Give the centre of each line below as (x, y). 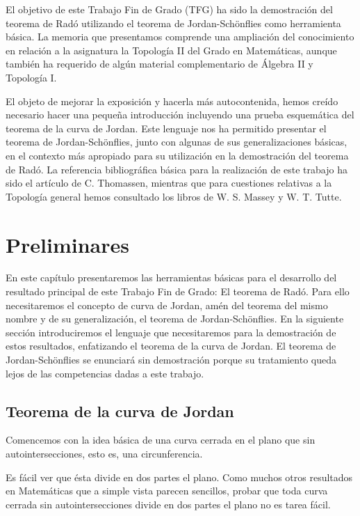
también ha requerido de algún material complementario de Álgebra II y (159, 64)
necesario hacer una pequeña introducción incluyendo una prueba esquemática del (180, 115)
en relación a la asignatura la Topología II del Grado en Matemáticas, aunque (171, 50)
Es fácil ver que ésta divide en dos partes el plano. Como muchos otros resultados (179, 477)
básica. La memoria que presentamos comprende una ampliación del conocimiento (180, 37)
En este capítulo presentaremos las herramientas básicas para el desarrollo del (171, 277)
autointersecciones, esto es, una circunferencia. (104, 453)
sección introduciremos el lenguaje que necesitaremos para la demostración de (171, 332)
